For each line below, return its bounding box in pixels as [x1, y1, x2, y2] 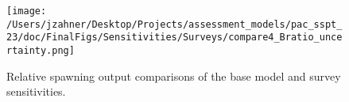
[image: [6, 6, 47, 17]
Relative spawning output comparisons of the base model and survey [6, 67, 341, 84]
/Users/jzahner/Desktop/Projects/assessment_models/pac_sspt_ [6, 18, 343, 30]
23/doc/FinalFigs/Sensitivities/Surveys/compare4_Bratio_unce [6, 32, 343, 43]
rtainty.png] [6, 44, 75, 56]
